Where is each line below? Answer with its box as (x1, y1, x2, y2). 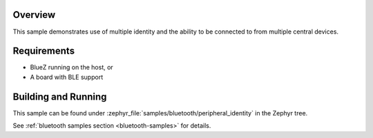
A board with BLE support (30, 73, 104, 81)
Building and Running (12, 91, 107, 102)
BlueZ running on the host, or (30, 63, 113, 71)
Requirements (12, 45, 75, 57)
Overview (12, 9, 56, 21)
